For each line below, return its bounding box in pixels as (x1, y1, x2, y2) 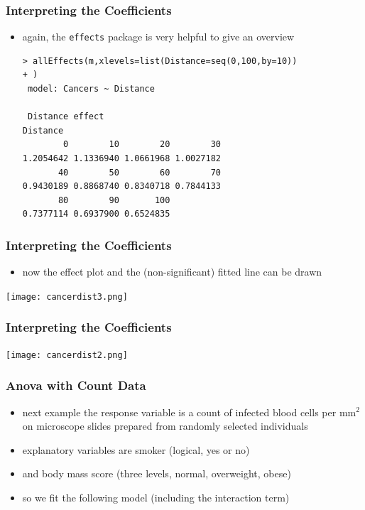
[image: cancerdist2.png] (6, 349, 128, 360)
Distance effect (27, 112, 104, 122)
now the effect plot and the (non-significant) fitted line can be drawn (22, 264, 322, 279)
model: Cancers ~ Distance (27, 84, 155, 94)
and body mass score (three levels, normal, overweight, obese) (22, 466, 291, 481)
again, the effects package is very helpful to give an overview (22, 29, 295, 44)
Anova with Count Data (6, 376, 146, 394)
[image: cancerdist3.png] (6, 291, 128, 302)
